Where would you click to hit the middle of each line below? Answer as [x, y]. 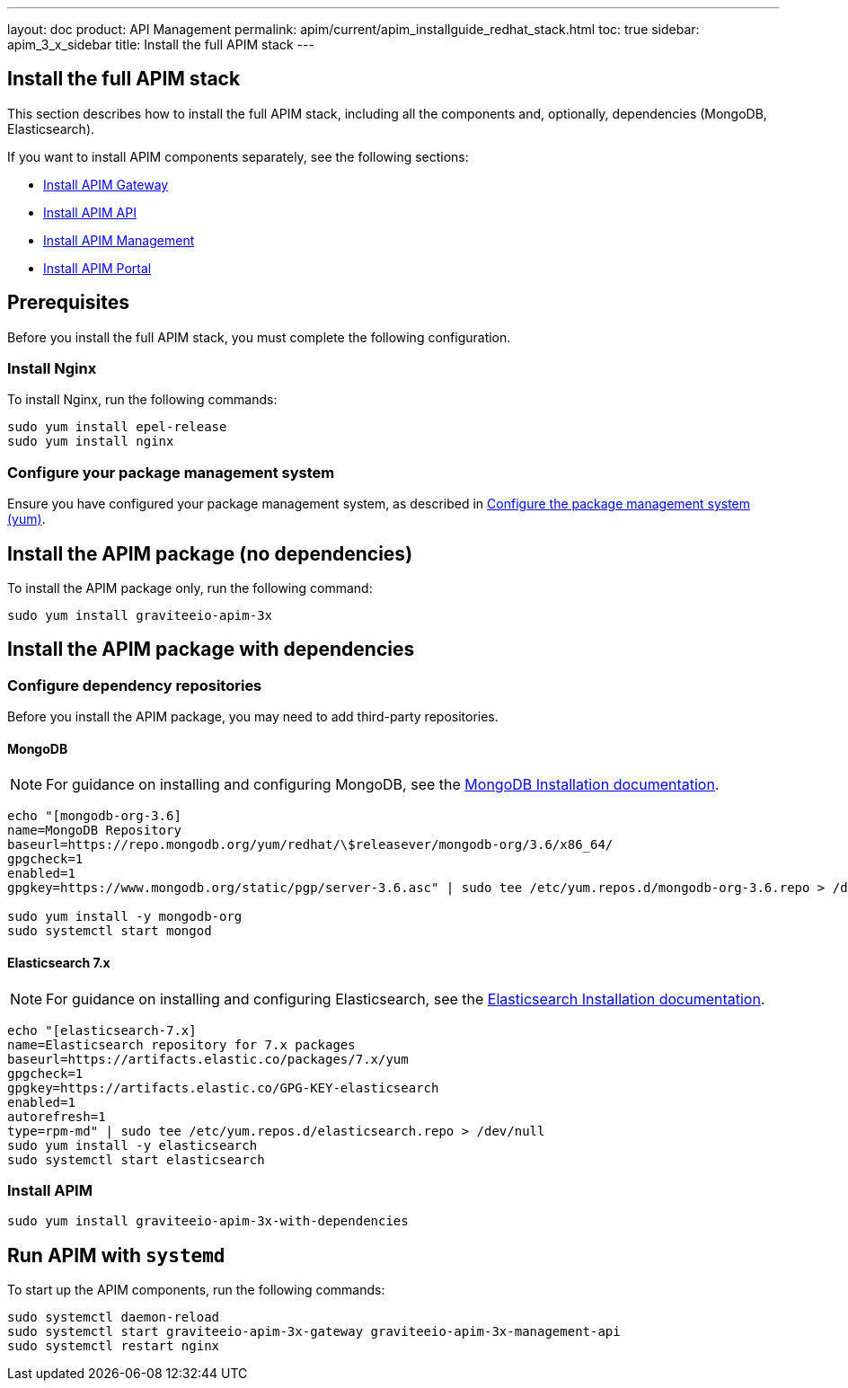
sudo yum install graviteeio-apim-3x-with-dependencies [208, 1221]
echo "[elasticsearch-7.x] [102, 1030]
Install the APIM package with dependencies [211, 650]
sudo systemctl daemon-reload [114, 1317]
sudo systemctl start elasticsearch [136, 1159]
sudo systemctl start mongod [110, 931]
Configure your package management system [171, 472]
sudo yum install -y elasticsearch [132, 1145]
